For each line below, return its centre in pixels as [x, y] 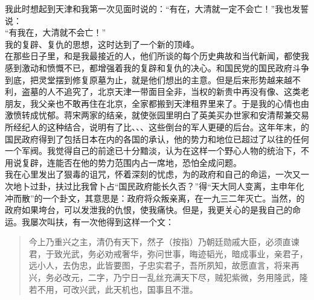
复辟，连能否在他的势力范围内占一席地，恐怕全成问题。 [131, 162]
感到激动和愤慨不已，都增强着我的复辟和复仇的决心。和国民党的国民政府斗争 [157, 67]
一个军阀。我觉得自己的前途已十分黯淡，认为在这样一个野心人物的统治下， [153, 151]
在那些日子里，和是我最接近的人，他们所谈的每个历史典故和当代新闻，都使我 [157, 56]
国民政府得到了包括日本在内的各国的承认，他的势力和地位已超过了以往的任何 [157, 139]
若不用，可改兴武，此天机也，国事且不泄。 [113, 289]
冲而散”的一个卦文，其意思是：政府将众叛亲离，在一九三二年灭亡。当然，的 [155, 198]
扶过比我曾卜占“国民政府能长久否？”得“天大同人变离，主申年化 [180, 186]
